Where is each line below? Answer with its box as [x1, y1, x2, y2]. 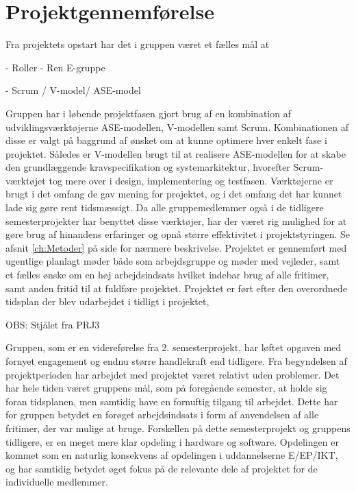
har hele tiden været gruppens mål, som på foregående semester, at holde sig [5, 381, 327, 395]
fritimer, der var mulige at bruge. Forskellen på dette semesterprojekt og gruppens [5, 420, 351, 435]
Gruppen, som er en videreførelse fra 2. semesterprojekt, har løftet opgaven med [5, 340, 342, 355]
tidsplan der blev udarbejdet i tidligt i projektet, [5, 294, 209, 309]
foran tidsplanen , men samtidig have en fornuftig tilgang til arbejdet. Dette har [5, 394, 338, 408]
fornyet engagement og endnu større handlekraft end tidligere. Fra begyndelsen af [5, 354, 347, 368]
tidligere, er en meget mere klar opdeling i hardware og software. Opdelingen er [5, 434, 339, 448]
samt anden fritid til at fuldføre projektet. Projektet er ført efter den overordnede [5, 280, 347, 295]
